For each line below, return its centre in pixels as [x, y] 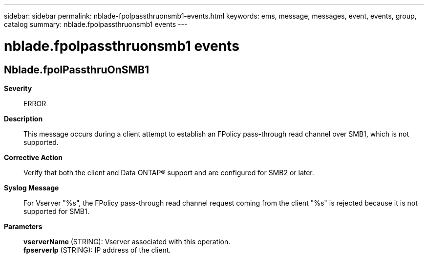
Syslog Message [32, 188]
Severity [18, 88]
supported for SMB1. [56, 211]
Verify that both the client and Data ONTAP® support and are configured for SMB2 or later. [169, 172]
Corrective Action [33, 157]
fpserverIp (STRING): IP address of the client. [97, 250]
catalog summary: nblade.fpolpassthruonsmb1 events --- [96, 24]
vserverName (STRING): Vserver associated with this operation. [127, 241]
